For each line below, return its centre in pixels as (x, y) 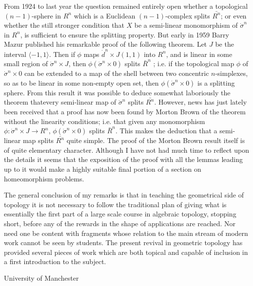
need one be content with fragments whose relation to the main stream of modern (126, 233)
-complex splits (188, 15)
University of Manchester (41, 277)
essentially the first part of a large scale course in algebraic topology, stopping (120, 214)
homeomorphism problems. (44, 178)
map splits (38, 140)
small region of (26, 63)
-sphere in (47, 15)
